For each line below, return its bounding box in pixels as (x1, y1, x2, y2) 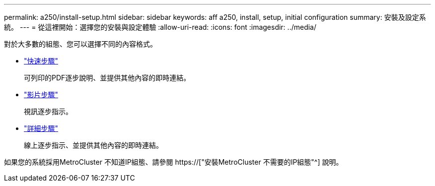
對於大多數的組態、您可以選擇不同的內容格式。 (4, 40, 157, 48)
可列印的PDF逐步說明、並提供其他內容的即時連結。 (24, 73, 191, 82)
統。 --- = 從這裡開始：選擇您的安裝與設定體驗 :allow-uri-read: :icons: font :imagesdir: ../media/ (4, 23, 317, 31)
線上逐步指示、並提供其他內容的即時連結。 (24, 141, 163, 149)
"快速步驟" (24, 57, 59, 65)
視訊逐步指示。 (24, 107, 72, 116)
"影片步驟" (24, 90, 59, 99)
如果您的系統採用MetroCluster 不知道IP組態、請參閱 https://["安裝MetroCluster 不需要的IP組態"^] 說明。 (4, 158, 343, 166)
